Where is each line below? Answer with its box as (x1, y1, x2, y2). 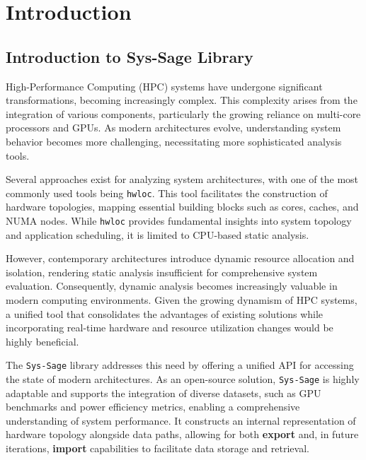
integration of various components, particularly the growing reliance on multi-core (6, 106, 361, 121)
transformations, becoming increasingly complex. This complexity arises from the (6, 93, 358, 107)
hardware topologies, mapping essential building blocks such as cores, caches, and (6, 199, 359, 214)
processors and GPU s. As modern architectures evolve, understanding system (6, 120, 341, 135)
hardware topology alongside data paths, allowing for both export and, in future (6, 427, 359, 442)
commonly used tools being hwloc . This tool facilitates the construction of (6, 185, 328, 200)
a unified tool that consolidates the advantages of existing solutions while (6, 306, 324, 321)
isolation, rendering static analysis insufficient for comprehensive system (6, 264, 318, 279)
